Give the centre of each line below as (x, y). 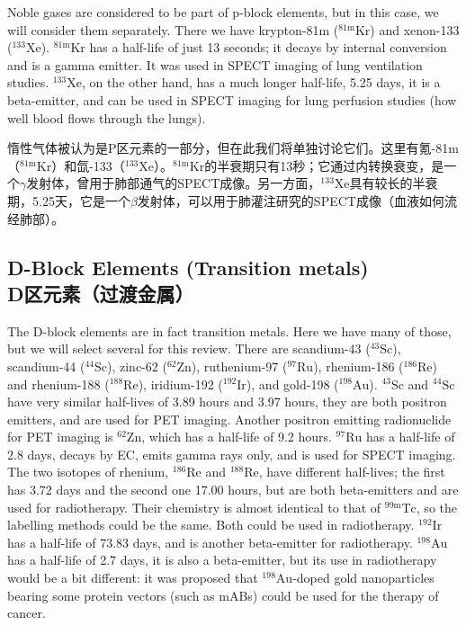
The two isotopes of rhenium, (88, 472)
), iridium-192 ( (180, 384)
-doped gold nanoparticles (363, 578)
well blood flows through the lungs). (107, 117)
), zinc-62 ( (137, 366)
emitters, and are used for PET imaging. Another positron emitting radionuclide (229, 419)
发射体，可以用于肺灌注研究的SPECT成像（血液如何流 (297, 200)
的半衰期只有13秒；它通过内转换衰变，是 (324, 165)
